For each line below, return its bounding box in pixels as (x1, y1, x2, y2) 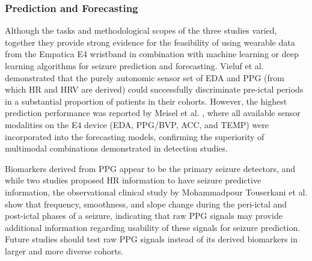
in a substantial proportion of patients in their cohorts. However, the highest (5, 94, 287, 107)
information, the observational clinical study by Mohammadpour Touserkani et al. (5, 185, 308, 198)
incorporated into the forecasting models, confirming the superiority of (5, 130, 265, 143)
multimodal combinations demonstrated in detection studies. (5, 142, 228, 155)
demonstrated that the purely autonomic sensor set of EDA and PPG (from (5, 71, 284, 84)
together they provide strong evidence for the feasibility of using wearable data (5, 35, 295, 48)
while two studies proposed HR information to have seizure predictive (5, 174, 262, 186)
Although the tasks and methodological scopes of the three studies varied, (5, 24, 277, 37)
